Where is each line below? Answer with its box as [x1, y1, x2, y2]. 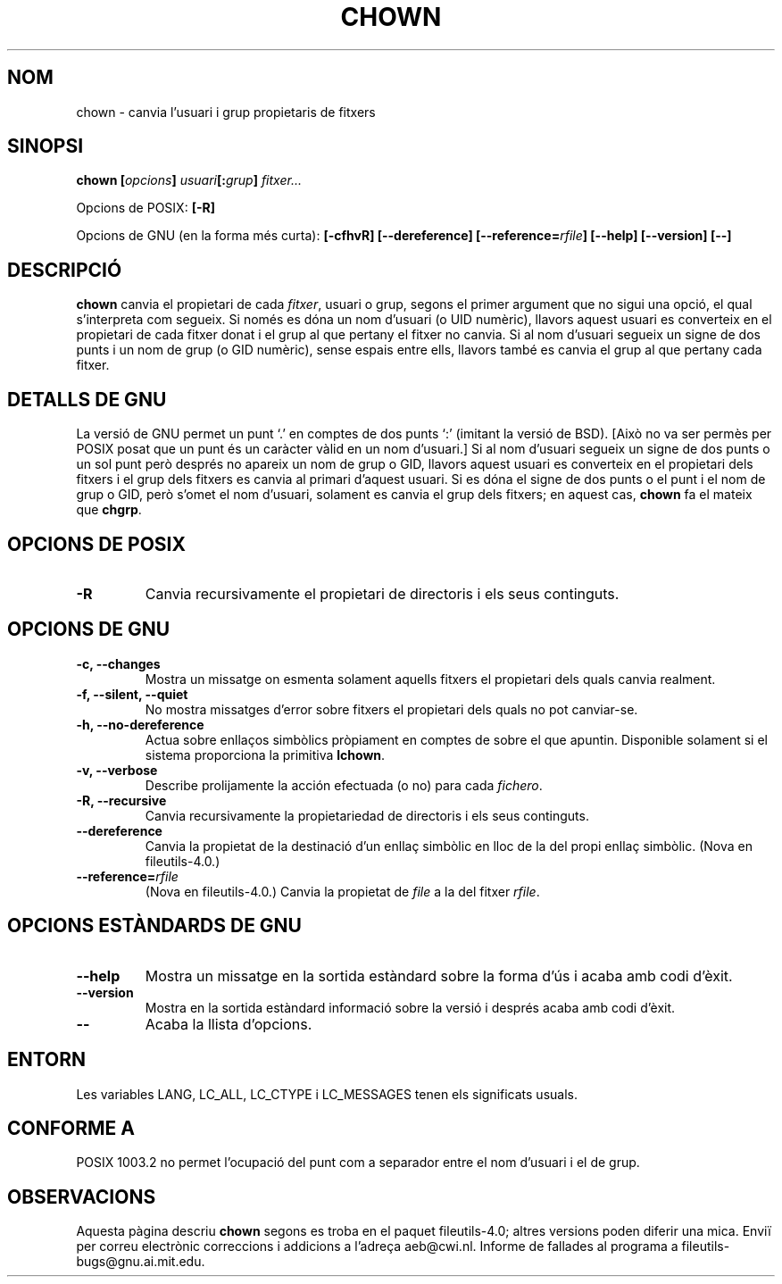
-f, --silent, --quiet [76, 686, 188, 702]
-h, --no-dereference [76, 716, 204, 732]
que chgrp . [76, 502, 142, 518]
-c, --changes [76, 655, 161, 671]
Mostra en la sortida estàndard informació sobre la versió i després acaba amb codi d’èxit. [145, 999, 676, 1015]
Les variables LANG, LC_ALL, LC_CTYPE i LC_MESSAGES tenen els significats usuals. [76, 1086, 578, 1102]
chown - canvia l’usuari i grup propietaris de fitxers [76, 104, 376, 120]
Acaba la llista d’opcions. [145, 1014, 312, 1033]
